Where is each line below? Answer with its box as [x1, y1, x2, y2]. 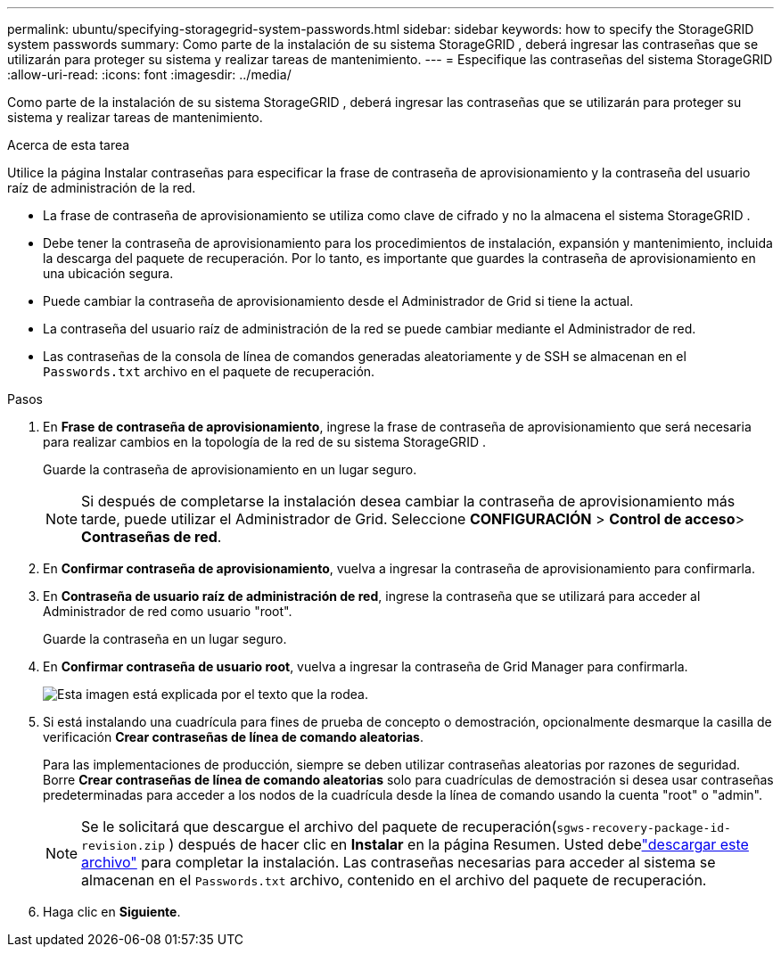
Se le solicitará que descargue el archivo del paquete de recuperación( [81, 818, 557, 835]
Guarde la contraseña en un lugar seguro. [43, 631, 287, 646]
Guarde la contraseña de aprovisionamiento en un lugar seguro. [43, 462, 417, 477]
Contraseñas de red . [81, 528, 222, 546]
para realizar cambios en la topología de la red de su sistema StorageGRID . [43, 434, 486, 449]
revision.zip [81, 839, 165, 852]
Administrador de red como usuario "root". [43, 604, 292, 619]
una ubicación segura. [43, 266, 174, 281]
